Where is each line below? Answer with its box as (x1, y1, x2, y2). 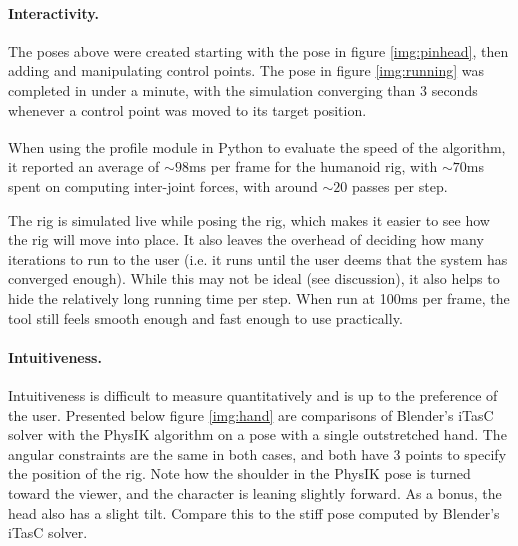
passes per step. (352, 176, 448, 197)
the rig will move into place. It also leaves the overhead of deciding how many (8, 229, 484, 250)
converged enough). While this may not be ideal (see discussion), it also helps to (8, 268, 500, 289)
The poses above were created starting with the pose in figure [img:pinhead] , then (8, 40, 509, 61)
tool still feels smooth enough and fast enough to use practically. (8, 307, 403, 328)
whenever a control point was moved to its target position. (8, 99, 367, 120)
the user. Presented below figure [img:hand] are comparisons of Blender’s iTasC (8, 404, 494, 425)
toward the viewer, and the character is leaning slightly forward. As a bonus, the (8, 482, 502, 503)
